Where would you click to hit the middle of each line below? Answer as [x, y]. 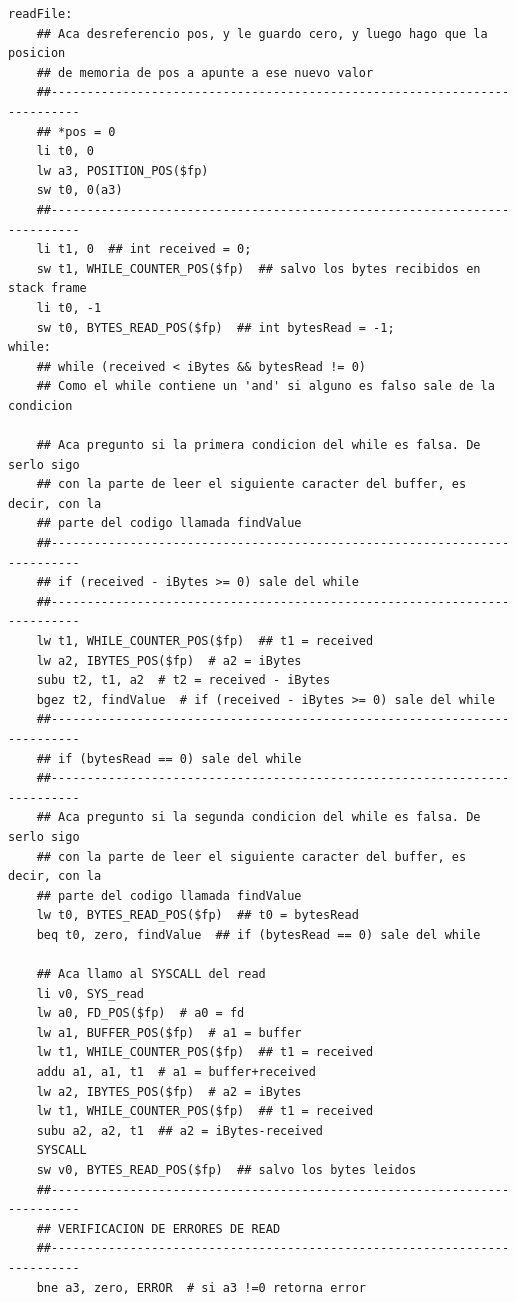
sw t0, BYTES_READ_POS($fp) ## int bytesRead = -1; [215, 327]
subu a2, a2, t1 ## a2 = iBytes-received [179, 1130]
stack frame [47, 288]
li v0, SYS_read [90, 993]
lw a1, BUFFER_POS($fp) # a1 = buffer [169, 1032]
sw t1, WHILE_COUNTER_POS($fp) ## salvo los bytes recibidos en [258, 268]
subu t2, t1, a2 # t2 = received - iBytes [183, 680]
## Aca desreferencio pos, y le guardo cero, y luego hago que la [262, 33]
